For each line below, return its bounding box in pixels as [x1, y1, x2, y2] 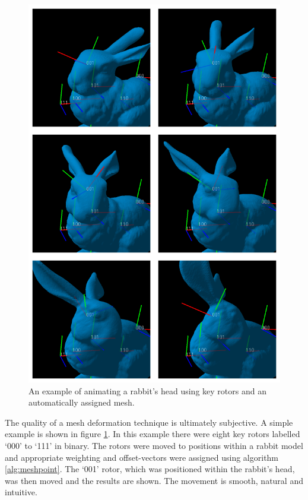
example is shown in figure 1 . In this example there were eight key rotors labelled [5, 428, 300, 440]
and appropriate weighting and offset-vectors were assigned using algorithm [5, 451, 279, 463]
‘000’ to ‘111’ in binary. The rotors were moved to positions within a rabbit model [5, 439, 303, 451]
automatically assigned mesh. [28, 396, 135, 409]
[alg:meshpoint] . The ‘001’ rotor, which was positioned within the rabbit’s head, [5, 463, 295, 475]
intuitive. [5, 486, 37, 498]
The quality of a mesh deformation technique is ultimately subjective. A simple [5, 416, 293, 428]
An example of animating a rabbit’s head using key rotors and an [28, 384, 266, 397]
